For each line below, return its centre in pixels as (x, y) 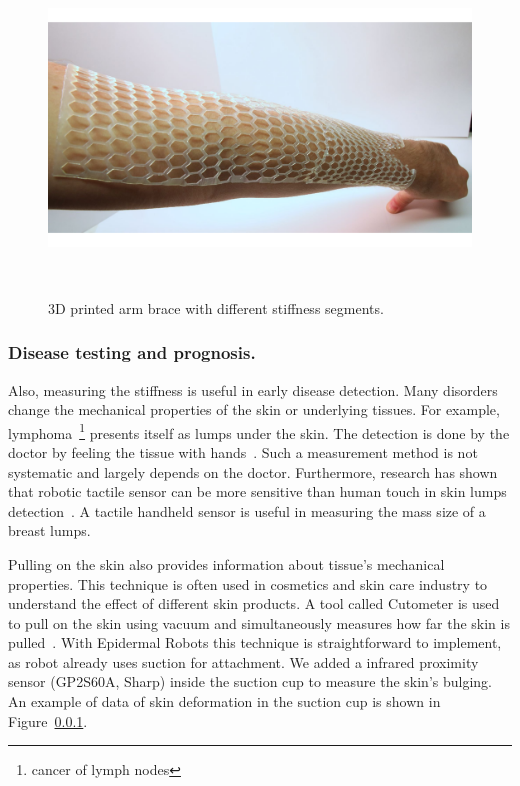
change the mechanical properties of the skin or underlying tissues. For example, (254, 409)
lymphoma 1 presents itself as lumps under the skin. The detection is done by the (259, 431)
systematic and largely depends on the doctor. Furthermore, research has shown (253, 471)
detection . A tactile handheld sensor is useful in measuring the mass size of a (247, 510)
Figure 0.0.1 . (48, 720)
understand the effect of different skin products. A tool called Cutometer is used (254, 603)
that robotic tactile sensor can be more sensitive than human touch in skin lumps (257, 491)
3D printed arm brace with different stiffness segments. (216, 307)
